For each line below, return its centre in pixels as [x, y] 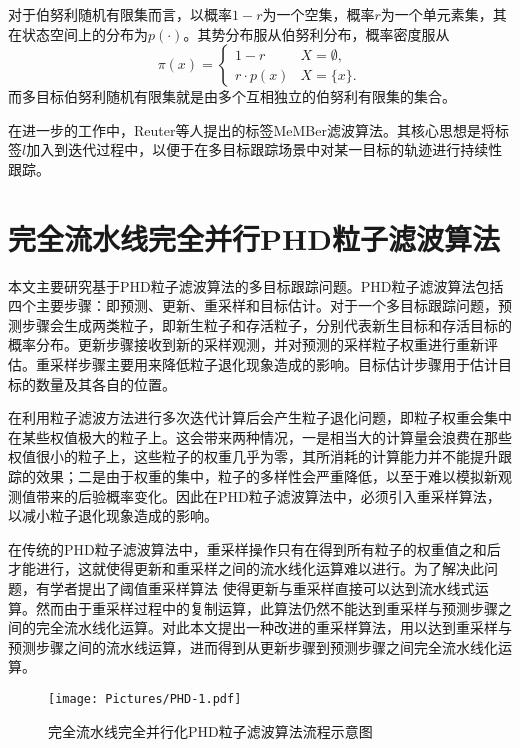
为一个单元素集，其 [443, 14]
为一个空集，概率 [318, 14]
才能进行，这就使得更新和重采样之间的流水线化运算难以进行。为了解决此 [246, 568]
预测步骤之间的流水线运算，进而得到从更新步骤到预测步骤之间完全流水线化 [253, 646]
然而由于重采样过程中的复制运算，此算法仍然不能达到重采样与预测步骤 [266, 607]
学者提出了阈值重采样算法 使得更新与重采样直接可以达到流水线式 [262, 588]
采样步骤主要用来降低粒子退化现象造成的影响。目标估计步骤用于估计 [273, 364]
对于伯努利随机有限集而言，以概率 [120, 14]
